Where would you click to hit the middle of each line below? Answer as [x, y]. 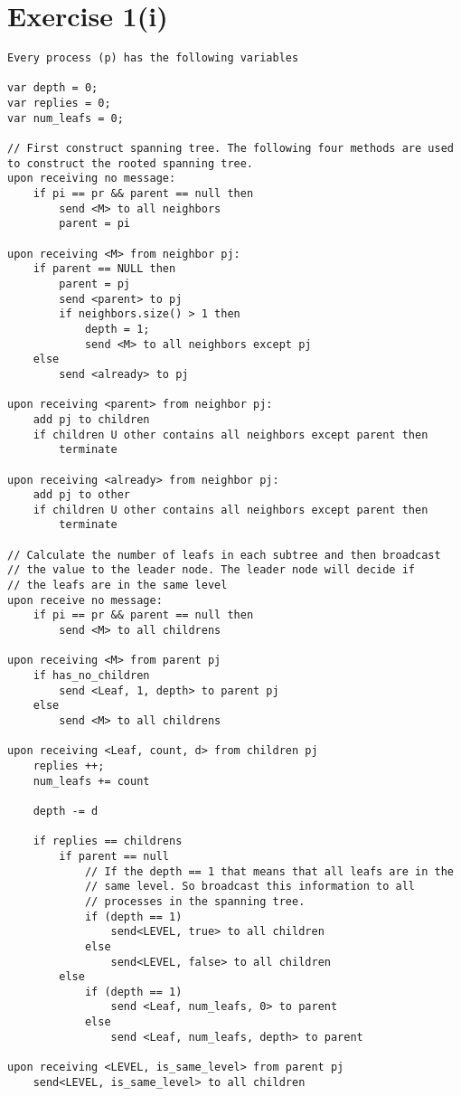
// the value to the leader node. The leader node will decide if [212, 570]
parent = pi [95, 224]
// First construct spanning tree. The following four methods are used [230, 149]
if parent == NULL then [104, 269]
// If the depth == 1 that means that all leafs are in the [269, 871]
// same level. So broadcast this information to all [250, 887]
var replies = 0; [59, 104]
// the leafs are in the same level [118, 586]
